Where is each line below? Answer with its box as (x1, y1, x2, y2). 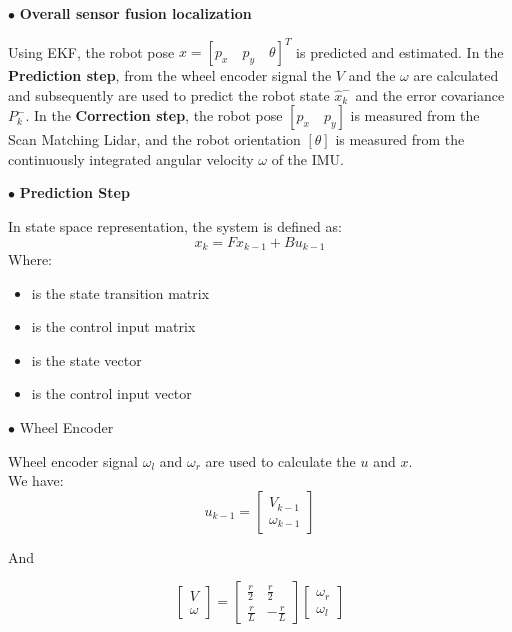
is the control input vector (31, 383, 192, 404)
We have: (8, 470, 64, 491)
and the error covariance (355, 84, 505, 105)
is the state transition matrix (31, 282, 210, 303)
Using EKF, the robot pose (8, 41, 175, 62)
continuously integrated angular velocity (8, 148, 254, 169)
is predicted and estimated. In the (296, 41, 504, 62)
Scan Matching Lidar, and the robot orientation (8, 129, 301, 150)
